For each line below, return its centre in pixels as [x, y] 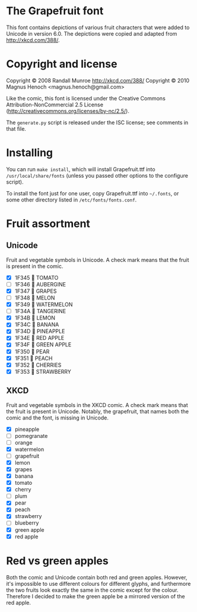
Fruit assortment [48, 223]
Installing [30, 153]
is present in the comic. [35, 266]
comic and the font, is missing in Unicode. [57, 418]
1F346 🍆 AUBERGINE [40, 284]
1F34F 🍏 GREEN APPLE [43, 345]
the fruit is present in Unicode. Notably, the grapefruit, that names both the [97, 411]
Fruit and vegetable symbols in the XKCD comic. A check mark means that [97, 405]
